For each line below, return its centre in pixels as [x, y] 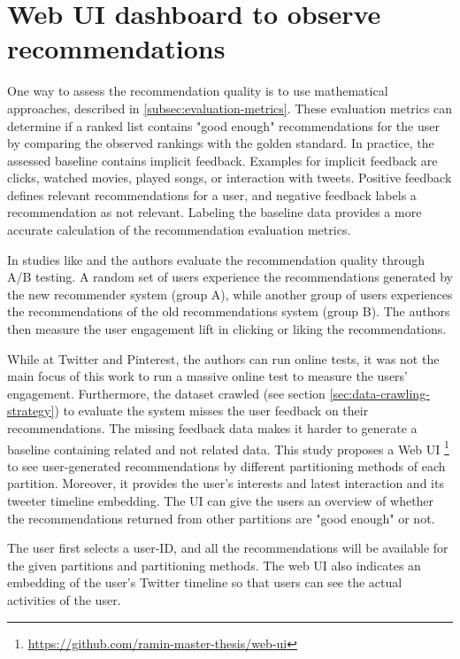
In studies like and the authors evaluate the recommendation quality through [216, 259]
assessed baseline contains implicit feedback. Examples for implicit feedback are [222, 160]
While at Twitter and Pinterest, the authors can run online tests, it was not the [223, 358]
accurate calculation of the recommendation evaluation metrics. [179, 230]
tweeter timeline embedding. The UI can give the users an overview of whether [221, 501]
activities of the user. [64, 600]
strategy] [31, 411]
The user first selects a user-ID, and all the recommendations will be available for [228, 548]
